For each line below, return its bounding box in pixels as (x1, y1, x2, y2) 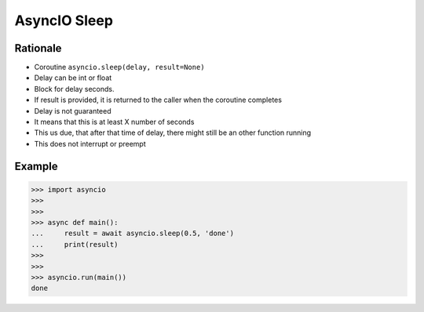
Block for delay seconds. (34, 84, 115, 93)
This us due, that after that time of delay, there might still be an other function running (34, 128, 312, 137)
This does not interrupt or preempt (34, 139, 147, 148)
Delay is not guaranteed (34, 106, 111, 115)
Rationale (14, 42, 62, 55)
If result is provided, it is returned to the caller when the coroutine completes (34, 95, 283, 105)
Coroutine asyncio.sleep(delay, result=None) (34, 63, 205, 72)
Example (14, 159, 58, 172)
